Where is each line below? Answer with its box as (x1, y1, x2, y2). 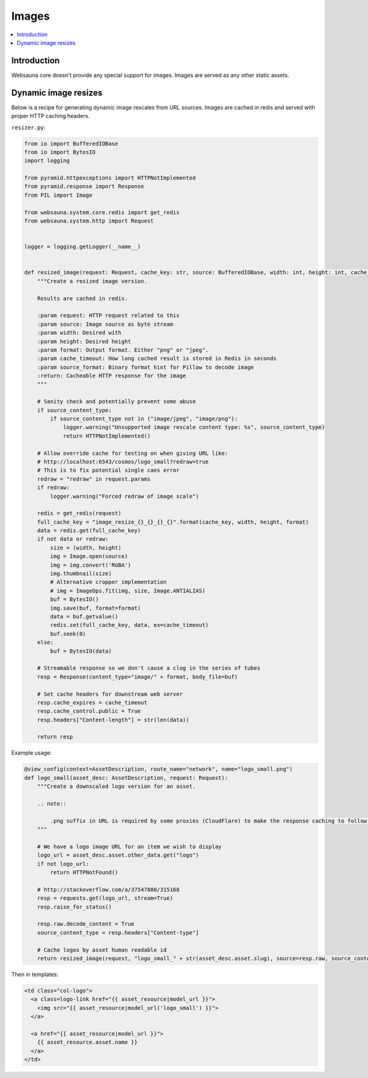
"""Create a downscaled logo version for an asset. (37, 783, 196, 790)
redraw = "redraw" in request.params (37, 475, 151, 482)
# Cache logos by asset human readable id (37, 946, 167, 953)
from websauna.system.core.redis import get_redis (24, 209, 180, 216)
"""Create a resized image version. (37, 277, 147, 285)
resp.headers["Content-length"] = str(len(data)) (37, 716, 190, 723)
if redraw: (37, 484, 70, 491)
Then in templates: (11, 971, 59, 978)
